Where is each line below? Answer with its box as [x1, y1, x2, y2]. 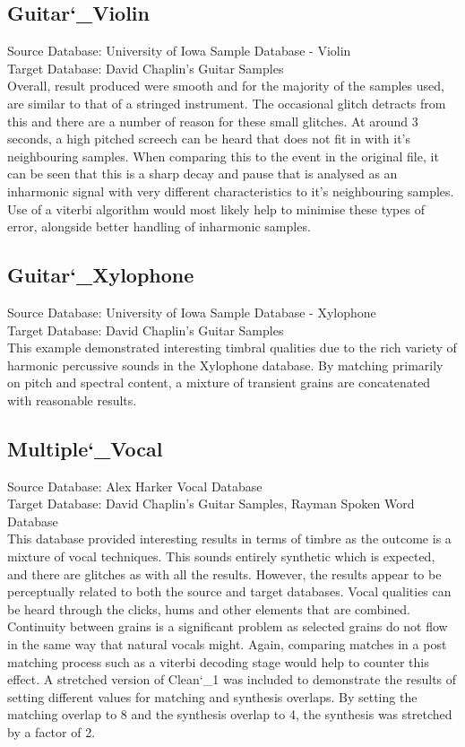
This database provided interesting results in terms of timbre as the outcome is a [7, 529, 452, 548]
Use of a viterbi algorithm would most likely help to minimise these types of [7, 199, 425, 218]
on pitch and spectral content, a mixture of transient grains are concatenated [7, 373, 431, 392]
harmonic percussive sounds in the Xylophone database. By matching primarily [7, 355, 443, 374]
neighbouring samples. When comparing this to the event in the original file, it [7, 146, 439, 165]
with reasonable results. [7, 390, 137, 409]
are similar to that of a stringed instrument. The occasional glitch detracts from [7, 93, 446, 112]
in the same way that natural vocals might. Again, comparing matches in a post [7, 635, 447, 654]
